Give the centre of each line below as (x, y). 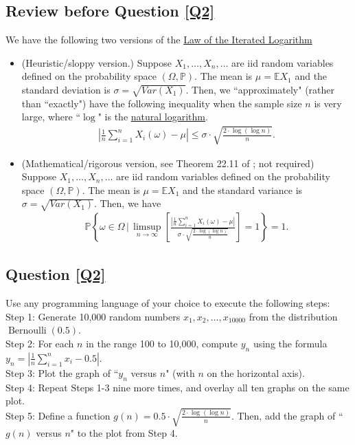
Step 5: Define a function (58, 415)
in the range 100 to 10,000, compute (162, 344)
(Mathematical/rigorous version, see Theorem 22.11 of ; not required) (168, 163)
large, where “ (51, 117)
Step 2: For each (40, 344)
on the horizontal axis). (256, 372)
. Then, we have (127, 203)
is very (328, 103)
